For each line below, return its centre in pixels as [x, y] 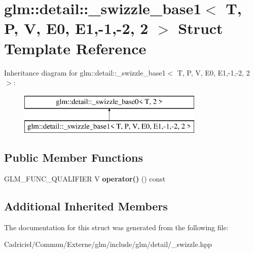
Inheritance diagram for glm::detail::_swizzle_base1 [85, 72]
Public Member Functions [74, 157]
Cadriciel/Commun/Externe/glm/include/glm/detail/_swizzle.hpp [108, 244]
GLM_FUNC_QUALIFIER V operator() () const [85, 179]
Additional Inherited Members [86, 206]
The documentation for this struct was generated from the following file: [116, 227]
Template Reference [75, 48]
